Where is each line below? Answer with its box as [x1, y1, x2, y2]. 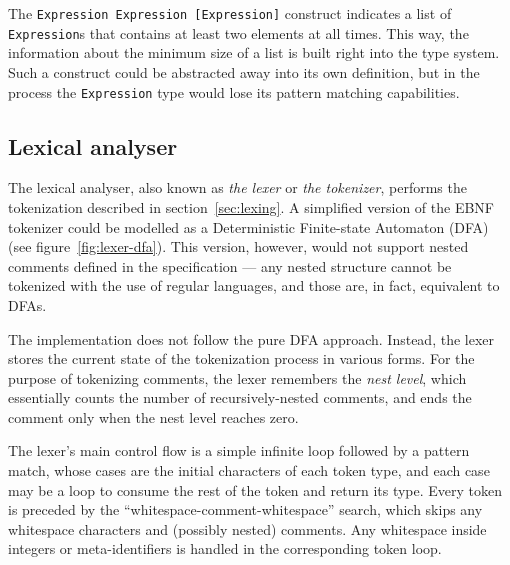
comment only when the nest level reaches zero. [8, 406, 299, 427]
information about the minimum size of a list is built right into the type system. [8, 42, 500, 63]
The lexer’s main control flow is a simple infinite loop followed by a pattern [8, 440, 470, 461]
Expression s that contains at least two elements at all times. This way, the [8, 22, 469, 43]
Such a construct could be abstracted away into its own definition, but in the [8, 61, 480, 82]
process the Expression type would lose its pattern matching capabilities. [8, 81, 460, 102]
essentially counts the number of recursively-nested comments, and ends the [8, 387, 472, 408]
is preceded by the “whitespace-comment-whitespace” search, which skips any [8, 499, 483, 520]
